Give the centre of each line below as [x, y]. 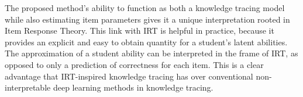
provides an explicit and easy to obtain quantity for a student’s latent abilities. [146, 42]
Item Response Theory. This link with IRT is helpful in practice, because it [140, 30]
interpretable [28, 87]
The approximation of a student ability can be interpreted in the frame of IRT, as [151, 53]
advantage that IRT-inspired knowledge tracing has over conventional [129, 76]
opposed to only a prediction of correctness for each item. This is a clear [134, 64]
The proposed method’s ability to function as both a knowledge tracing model [145, 8]
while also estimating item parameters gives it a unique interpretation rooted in [147, 19]
